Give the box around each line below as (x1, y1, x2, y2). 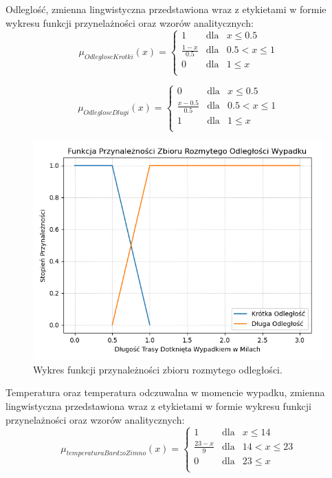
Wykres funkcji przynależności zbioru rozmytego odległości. (33, 362, 283, 376)
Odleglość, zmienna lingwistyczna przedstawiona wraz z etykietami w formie (5, 2, 327, 16)
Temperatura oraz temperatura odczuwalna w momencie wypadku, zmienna (5, 385, 325, 400)
